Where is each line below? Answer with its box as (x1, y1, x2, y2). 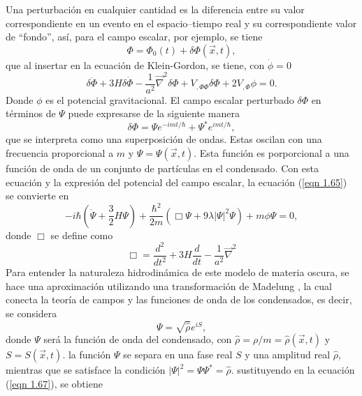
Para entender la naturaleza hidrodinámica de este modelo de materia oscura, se (6, 265, 349, 280)
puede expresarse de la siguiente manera (68, 106, 240, 121)
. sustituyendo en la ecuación (231, 363, 355, 377)
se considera (6, 306, 57, 320)
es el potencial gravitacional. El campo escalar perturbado (45, 92, 294, 107)
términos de (6, 106, 56, 121)
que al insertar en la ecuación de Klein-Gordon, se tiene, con (6, 57, 265, 72)
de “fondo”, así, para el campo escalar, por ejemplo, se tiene (6, 29, 263, 44)
